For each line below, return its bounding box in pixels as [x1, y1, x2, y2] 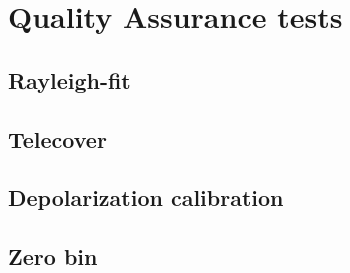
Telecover [8, 123, 107, 154]
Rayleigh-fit [8, 64, 131, 95]
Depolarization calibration [8, 182, 284, 213]
